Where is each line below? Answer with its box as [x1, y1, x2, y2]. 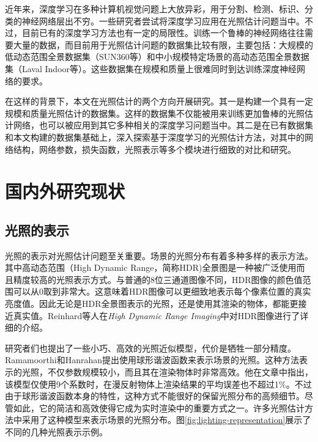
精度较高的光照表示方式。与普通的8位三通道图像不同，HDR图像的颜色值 [13, 273, 303, 285]
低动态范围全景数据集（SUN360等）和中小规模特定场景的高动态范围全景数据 [5, 50, 309, 63]
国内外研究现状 [5, 179, 125, 204]
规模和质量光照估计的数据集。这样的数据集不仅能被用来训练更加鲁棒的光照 [5, 106, 305, 119]
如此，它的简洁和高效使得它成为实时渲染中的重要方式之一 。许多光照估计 [13, 401, 305, 414]
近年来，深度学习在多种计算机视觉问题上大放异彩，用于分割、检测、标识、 [5, 2, 305, 15]
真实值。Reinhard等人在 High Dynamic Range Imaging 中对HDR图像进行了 [13, 309, 300, 322]
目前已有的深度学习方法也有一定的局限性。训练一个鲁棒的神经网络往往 [21, 26, 305, 39]
